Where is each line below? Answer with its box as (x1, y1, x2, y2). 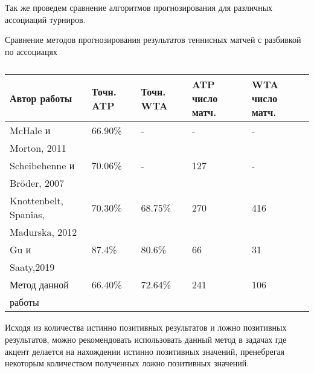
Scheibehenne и (10, 158, 75, 173)
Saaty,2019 (10, 260, 55, 274)
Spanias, (10, 207, 45, 222)
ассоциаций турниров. (5, 13, 86, 25)
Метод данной (10, 277, 69, 292)
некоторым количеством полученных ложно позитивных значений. (5, 357, 249, 369)
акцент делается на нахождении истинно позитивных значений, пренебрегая (5, 345, 285, 357)
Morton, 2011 (10, 141, 66, 155)
